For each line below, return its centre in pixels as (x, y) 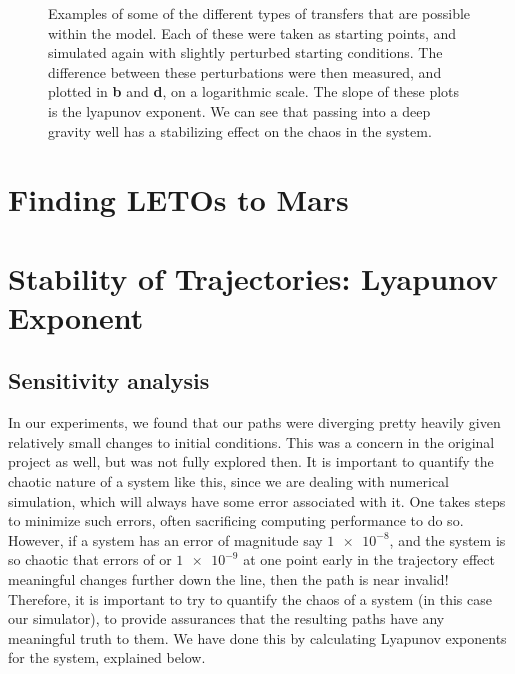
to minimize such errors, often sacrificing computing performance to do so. (236, 520)
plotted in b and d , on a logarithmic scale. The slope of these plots (254, 91)
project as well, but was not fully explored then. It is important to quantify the (251, 461)
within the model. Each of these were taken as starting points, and (252, 32)
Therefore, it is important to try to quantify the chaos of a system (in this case (250, 598)
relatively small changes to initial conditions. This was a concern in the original (251, 441)
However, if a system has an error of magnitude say (165, 539)
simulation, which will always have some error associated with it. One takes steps (257, 500)
